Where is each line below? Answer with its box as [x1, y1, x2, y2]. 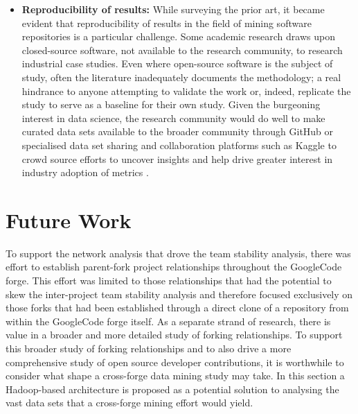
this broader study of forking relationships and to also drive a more [6, 341, 292, 355]
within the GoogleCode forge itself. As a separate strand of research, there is [6, 313, 331, 328]
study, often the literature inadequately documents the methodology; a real [21, 69, 341, 84]
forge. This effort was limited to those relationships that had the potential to [6, 273, 332, 288]
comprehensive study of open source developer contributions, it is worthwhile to [6, 354, 344, 369]
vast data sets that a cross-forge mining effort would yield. [6, 395, 253, 410]
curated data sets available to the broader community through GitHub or [21, 124, 334, 139]
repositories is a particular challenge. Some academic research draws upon [21, 29, 335, 44]
